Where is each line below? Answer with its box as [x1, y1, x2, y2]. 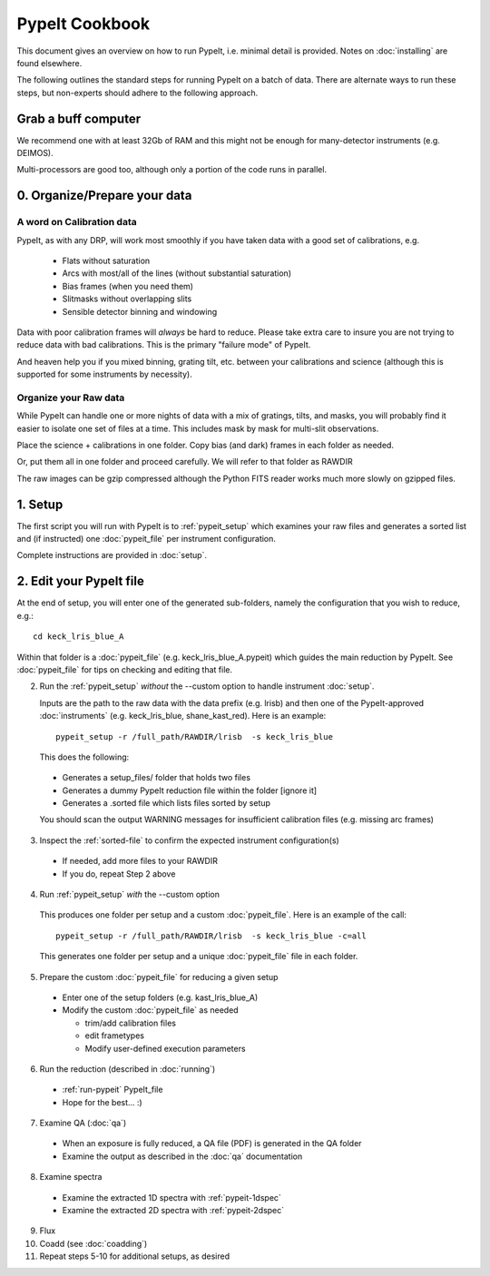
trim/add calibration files [84, 1017, 177, 1028]
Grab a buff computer [16, 111, 141, 126]
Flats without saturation [62, 255, 151, 266]
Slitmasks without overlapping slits [62, 293, 192, 304]
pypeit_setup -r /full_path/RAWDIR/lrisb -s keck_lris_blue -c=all [55, 930, 367, 941]
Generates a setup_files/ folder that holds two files [62, 772, 251, 783]
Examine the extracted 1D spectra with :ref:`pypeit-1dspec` [62, 1192, 281, 1202]
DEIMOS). [16, 148, 54, 159]
